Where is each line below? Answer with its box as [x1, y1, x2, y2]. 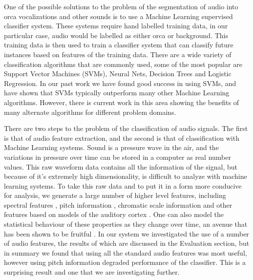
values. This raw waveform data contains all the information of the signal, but [4, 161, 237, 172]
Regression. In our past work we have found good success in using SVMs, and [4, 78, 236, 88]
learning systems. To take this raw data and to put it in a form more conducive [4, 180, 242, 191]
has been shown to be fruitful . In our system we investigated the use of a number [4, 228, 249, 238]
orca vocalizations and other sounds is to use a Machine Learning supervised [4, 11, 233, 21]
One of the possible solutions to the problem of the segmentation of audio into [4, 1, 238, 11]
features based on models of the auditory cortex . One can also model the [4, 209, 224, 219]
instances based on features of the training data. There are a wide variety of [4, 49, 232, 59]
